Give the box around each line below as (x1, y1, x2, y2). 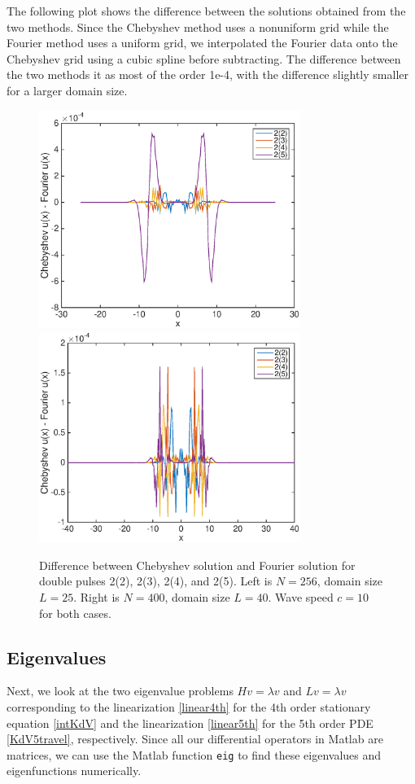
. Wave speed (268, 589, 334, 606)
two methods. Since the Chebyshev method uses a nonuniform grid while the (7, 18, 389, 35)
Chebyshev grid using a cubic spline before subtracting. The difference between (7, 50, 401, 67)
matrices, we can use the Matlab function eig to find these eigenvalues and (7, 746, 382, 763)
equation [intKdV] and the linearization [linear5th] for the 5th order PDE (7, 714, 373, 731)
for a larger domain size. (7, 81, 128, 99)
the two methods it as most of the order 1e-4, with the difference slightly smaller (7, 66, 408, 83)
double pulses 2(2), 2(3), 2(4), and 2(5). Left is (39, 572, 273, 589)
